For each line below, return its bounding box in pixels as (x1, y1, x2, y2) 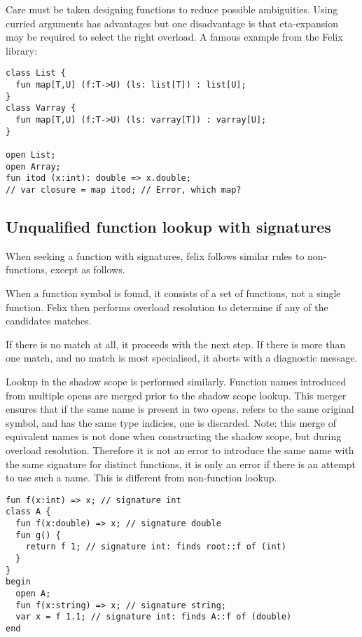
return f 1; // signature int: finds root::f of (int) (25, 542, 286, 552)
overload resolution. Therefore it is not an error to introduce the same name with (6, 442, 354, 457)
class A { (6, 507, 51, 517)
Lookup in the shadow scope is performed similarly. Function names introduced (6, 374, 347, 388)
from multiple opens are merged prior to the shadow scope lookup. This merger (6, 388, 347, 402)
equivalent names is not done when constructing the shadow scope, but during (6, 429, 342, 444)
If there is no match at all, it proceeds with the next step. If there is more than (6, 336, 346, 351)
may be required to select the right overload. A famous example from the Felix (6, 29, 343, 44)
